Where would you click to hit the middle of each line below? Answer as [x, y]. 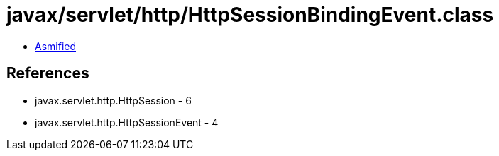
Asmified [56, 46]
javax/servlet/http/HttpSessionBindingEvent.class [250, 15]
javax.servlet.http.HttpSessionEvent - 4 [127, 122]
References [48, 73]
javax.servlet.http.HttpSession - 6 [113, 100]
